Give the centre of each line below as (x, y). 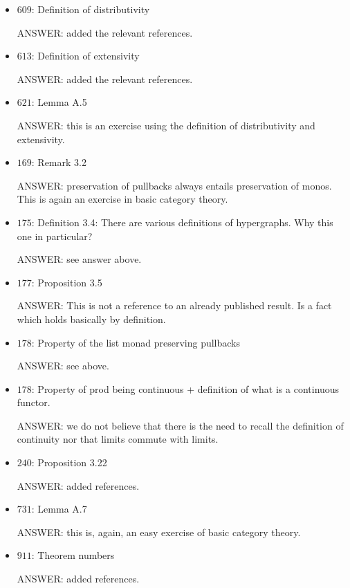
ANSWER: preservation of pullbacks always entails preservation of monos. (174, 185)
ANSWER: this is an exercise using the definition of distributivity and (166, 125)
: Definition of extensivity (85, 56)
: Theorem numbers (73, 555)
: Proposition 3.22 (69, 462)
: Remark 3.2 (59, 162)
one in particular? (55, 236)
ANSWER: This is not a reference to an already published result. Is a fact (174, 305)
